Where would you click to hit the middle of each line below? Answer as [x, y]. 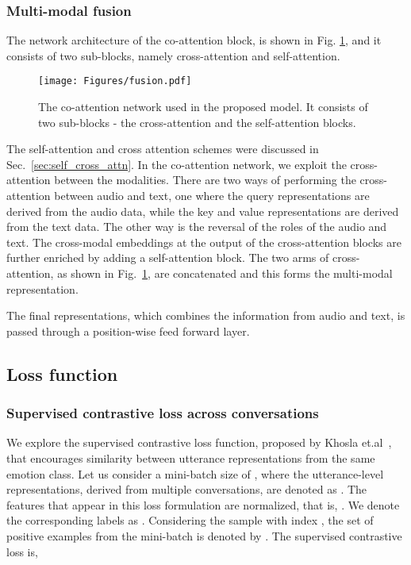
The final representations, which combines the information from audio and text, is [206, 315]
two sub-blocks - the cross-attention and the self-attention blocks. [197, 122]
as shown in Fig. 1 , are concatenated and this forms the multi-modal [225, 273]
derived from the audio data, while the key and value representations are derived [203, 211]
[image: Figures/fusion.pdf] [115, 81]
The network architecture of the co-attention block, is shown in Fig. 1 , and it [194, 40]
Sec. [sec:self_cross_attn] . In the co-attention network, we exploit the [177, 164]
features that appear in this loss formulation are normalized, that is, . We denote [203, 504]
